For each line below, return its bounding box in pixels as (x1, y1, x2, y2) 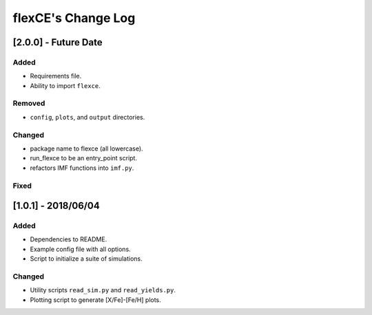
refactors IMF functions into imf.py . (30, 164, 134, 172)
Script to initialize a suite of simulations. (30, 254, 143, 263)
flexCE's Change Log (12, 10, 136, 25)
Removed (12, 98, 45, 108)
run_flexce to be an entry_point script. (30, 154, 138, 162)
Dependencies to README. (30, 235, 107, 243)
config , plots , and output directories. (30, 113, 145, 121)
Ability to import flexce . (30, 81, 101, 89)
